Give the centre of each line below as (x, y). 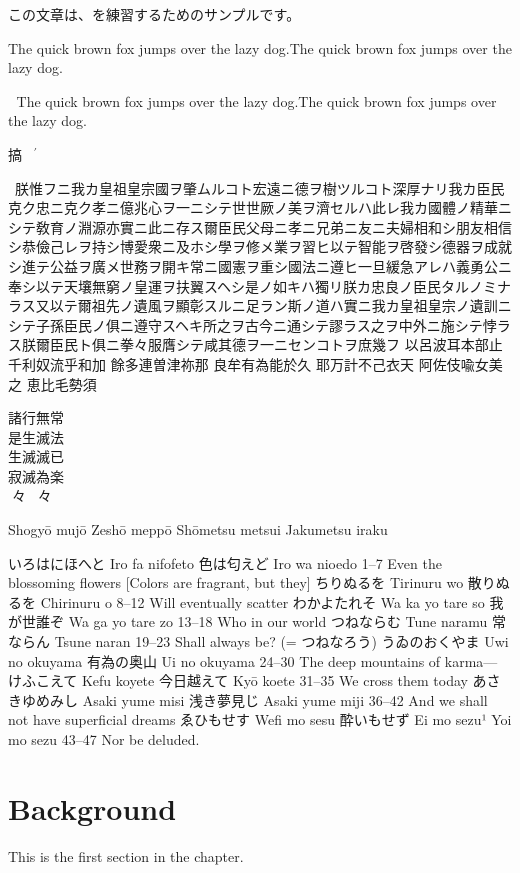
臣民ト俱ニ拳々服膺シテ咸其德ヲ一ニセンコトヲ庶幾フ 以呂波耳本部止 (276, 344)
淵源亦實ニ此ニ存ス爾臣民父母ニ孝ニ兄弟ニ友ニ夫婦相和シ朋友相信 (294, 226)
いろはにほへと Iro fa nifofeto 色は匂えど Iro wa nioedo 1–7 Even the (225, 562)
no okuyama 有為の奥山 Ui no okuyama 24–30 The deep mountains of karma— (253, 660)
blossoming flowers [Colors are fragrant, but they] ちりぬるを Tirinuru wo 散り (252, 582)
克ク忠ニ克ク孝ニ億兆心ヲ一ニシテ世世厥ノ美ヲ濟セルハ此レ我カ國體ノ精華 (253, 207)
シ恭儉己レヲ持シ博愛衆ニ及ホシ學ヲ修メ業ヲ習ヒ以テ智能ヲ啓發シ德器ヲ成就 (260, 246)
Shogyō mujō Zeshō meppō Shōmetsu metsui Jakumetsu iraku (198, 529)
